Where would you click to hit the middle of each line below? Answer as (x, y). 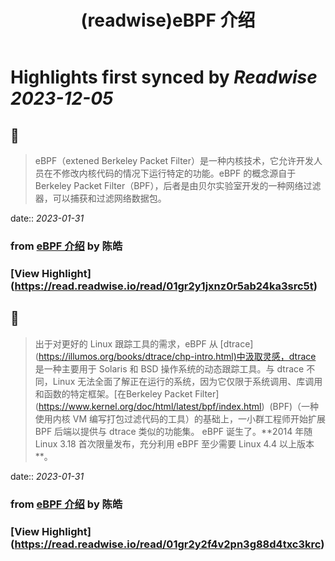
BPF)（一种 (295, 406)
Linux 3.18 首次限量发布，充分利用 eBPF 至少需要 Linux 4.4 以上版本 (174, 443)
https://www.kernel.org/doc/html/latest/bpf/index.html (150, 406)
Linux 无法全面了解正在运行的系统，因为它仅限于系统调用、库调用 (187, 381)
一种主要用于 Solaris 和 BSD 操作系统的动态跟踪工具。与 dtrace (174, 368)
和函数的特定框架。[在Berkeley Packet (113, 393)
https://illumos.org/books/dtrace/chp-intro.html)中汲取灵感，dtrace (177, 356)
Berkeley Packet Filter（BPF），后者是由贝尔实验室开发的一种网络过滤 (178, 185)
